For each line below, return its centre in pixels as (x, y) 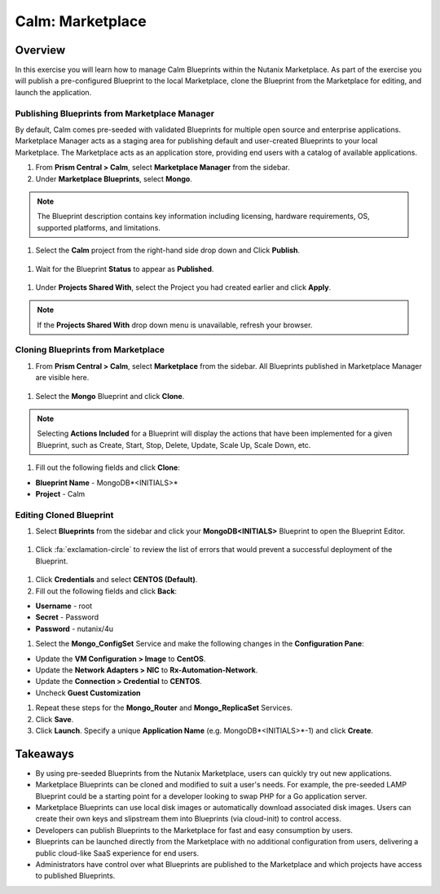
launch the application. (53, 92)
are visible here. (62, 378)
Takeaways (45, 754)
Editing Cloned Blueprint (64, 515)
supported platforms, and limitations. (99, 227)
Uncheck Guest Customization (88, 693)
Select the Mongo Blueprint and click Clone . (110, 396)
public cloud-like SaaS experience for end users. (117, 853)
